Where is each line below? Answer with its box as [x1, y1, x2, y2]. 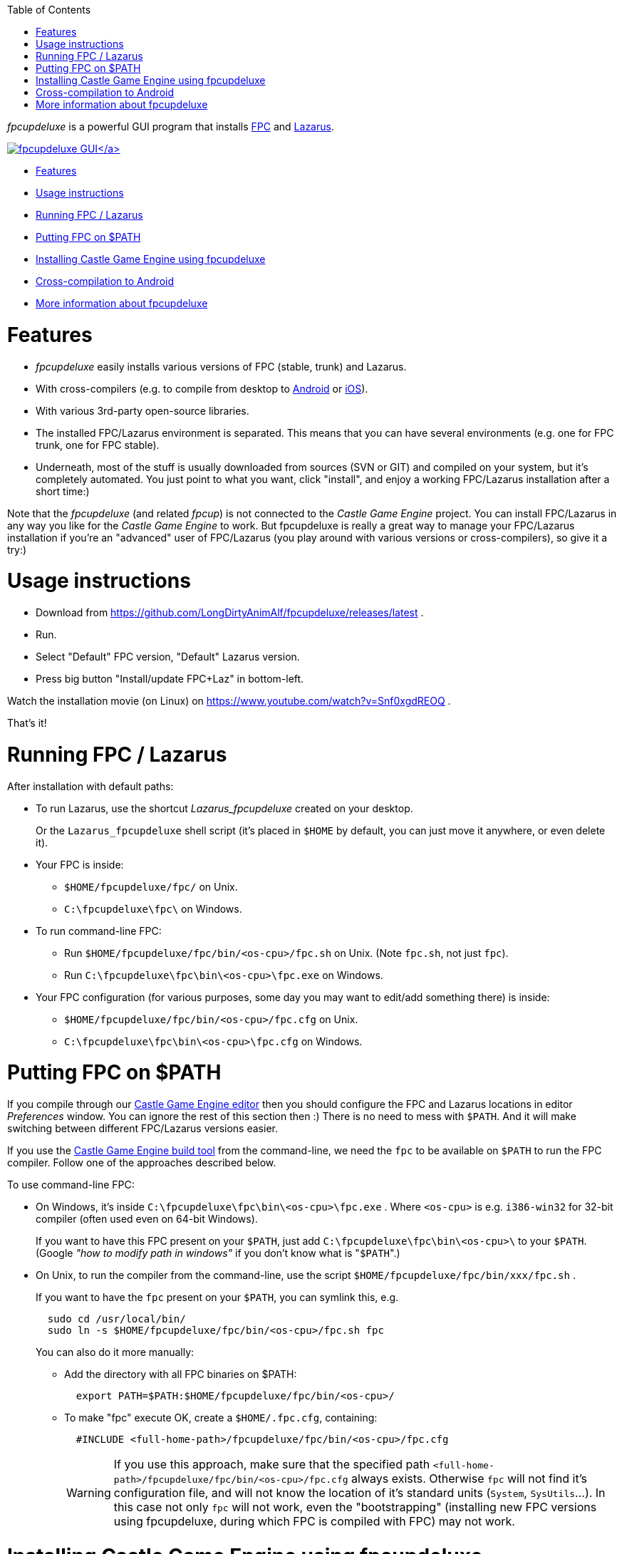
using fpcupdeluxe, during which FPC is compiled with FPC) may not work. [113, 1514, 515, 1528]
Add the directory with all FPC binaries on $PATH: [64, 1368, 297, 1380]
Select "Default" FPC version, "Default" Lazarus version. [36, 651, 300, 663]
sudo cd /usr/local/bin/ [47, 1313, 186, 1325]
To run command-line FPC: [36, 924, 162, 937]
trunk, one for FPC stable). [36, 438, 160, 451]
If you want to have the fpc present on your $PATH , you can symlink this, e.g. [36, 1291, 399, 1303]
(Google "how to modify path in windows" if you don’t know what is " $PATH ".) [36, 1247, 400, 1259]
